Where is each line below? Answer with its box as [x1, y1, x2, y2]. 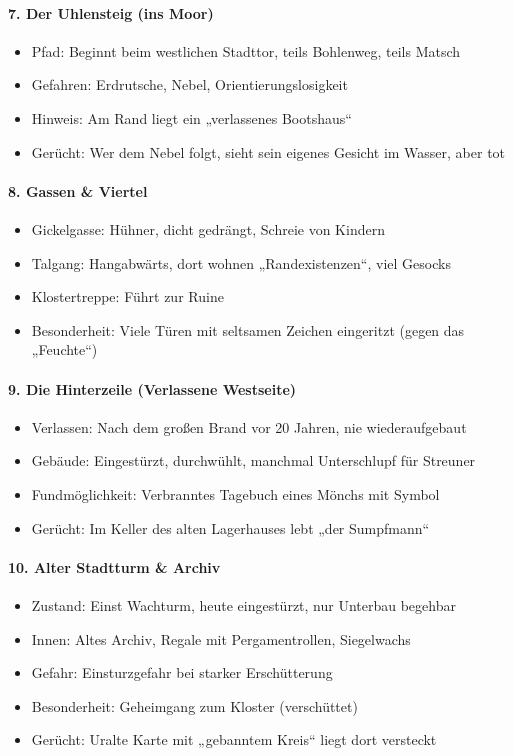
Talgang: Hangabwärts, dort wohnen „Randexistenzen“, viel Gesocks [31, 252, 451, 273]
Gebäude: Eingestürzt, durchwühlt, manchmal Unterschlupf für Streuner [31, 450, 476, 471]
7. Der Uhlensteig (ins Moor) [8, 2, 214, 23]
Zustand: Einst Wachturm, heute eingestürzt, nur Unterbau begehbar [31, 594, 456, 615]
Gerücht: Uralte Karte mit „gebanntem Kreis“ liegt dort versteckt [31, 729, 437, 750]
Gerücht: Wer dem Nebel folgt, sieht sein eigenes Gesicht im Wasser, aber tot [31, 141, 506, 162]
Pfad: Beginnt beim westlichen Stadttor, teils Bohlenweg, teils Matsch [31, 40, 461, 61]
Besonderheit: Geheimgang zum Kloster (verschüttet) [31, 695, 358, 716]
